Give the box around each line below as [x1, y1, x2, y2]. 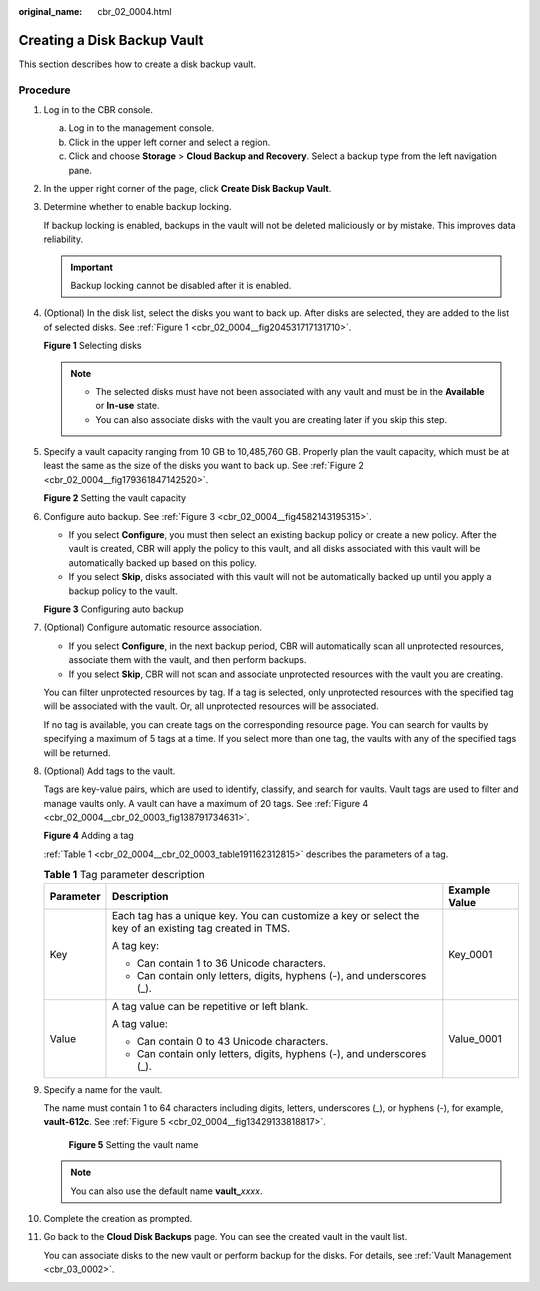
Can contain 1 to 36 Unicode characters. [136, 956, 327, 970]
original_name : [18, 6, 83, 17]
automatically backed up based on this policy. [68, 556, 257, 569]
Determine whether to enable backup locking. [43, 201, 232, 213]
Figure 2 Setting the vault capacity [43, 492, 187, 504]
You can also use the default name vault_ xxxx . [70, 1185, 263, 1197]
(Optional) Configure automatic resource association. [43, 621, 263, 634]
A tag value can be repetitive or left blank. [111, 999, 309, 1013]
